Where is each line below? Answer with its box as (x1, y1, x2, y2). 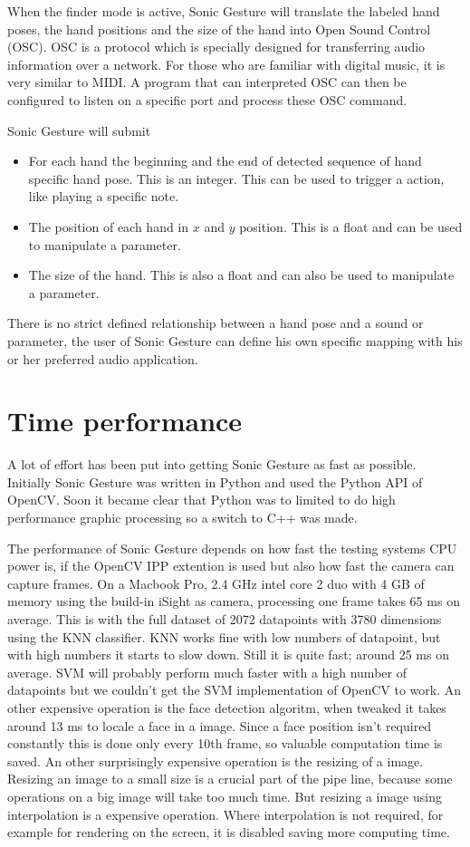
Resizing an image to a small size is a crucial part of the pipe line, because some (7, 769, 453, 788)
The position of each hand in (28, 217, 189, 236)
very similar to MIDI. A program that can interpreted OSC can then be (7, 72, 407, 91)
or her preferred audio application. (7, 349, 198, 368)
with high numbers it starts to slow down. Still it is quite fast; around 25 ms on (7, 645, 449, 664)
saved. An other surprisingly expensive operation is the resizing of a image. (7, 751, 424, 770)
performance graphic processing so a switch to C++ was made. (7, 508, 358, 526)
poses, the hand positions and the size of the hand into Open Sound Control (7, 19, 431, 38)
